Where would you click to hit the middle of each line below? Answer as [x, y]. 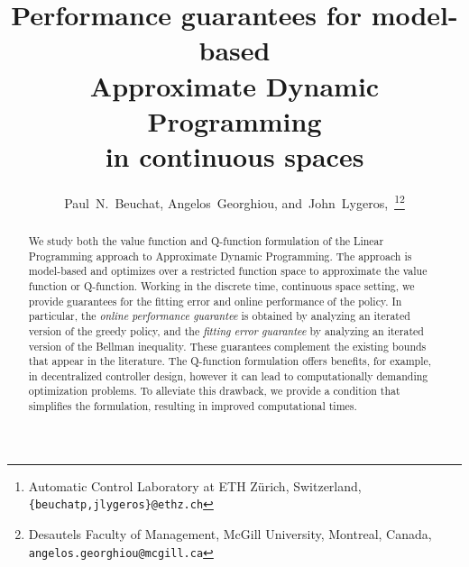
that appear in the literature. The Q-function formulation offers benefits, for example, [230, 361]
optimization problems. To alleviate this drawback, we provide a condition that [214, 391]
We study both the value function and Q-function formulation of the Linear [206, 240]
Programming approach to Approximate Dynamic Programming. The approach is [220, 256]
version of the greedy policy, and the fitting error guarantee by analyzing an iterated [226, 330]
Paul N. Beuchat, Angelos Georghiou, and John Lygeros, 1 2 [234, 201]
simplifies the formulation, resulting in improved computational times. [193, 406]
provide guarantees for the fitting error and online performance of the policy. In [215, 301]
